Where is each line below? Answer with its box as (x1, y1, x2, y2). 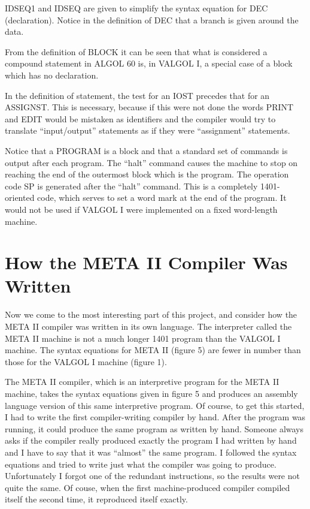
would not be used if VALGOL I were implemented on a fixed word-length (5, 203, 278, 215)
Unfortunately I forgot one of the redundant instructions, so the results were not (5, 469, 300, 482)
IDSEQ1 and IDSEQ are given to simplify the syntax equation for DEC (5, 2, 268, 14)
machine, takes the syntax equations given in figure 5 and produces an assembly (5, 387, 298, 399)
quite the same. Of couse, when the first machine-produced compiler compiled (5, 481, 290, 493)
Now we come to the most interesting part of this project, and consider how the (5, 308, 297, 321)
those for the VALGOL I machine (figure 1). (5, 355, 167, 368)
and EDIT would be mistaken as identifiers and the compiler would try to (5, 112, 276, 125)
